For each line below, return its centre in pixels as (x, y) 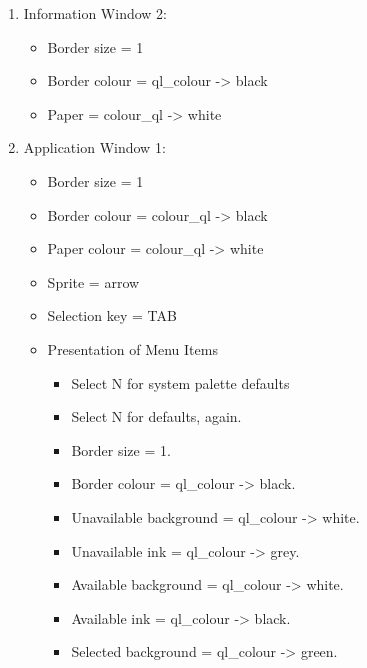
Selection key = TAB (112, 315)
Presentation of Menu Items (132, 348)
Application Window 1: (94, 147)
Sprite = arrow (93, 281)
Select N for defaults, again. (156, 416)
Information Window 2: (95, 13)
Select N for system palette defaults (180, 382)
